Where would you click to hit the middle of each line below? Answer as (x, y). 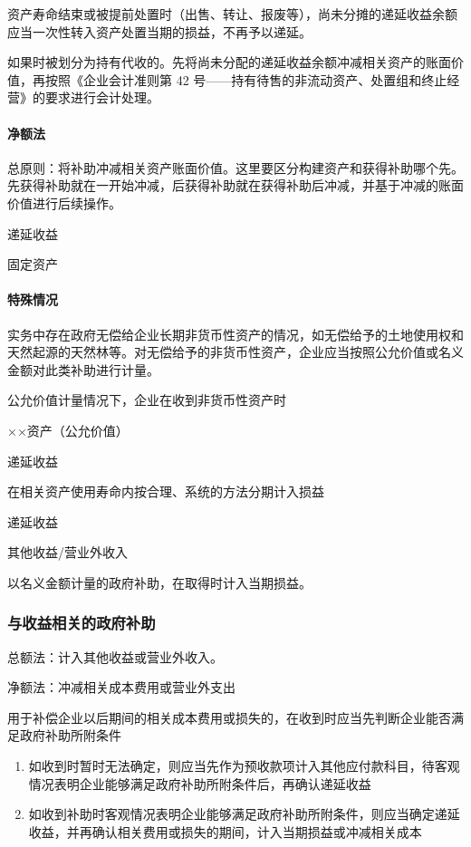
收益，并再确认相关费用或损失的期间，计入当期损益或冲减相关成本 (225, 831)
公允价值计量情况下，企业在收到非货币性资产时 (147, 400)
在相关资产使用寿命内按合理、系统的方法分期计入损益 (166, 491)
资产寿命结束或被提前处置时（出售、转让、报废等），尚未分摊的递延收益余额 (232, 14)
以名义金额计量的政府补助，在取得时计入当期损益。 (159, 582)
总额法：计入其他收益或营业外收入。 (115, 656)
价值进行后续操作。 (64, 202)
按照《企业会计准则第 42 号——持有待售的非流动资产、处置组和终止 (246, 79)
